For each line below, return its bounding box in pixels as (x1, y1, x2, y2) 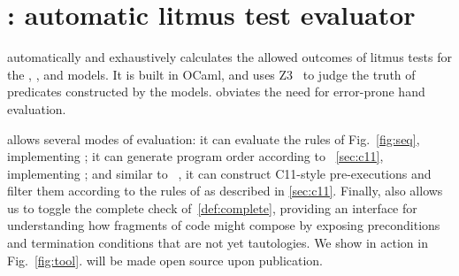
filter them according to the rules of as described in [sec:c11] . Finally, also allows (7, 181, 443, 200)
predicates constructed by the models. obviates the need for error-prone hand (7, 82, 425, 101)
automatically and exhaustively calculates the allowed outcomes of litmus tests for (7, 48, 452, 66)
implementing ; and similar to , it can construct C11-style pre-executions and (7, 164, 432, 182)
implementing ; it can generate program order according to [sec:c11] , (7, 147, 384, 165)
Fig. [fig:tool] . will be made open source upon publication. (7, 250, 324, 269)
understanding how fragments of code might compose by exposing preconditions (7, 216, 440, 234)
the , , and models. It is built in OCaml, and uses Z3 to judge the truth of (7, 65, 416, 83)
